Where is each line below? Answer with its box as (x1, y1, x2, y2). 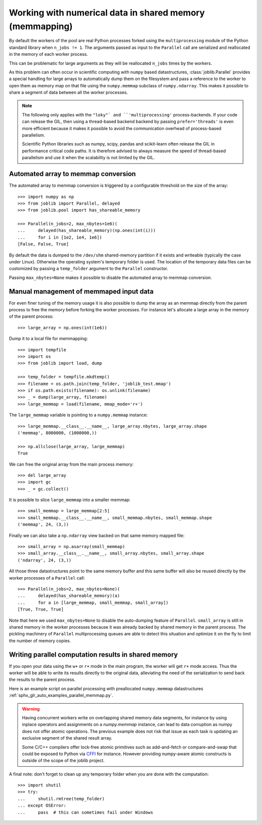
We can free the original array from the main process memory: (9, 461, 134, 467)
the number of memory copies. (9, 638, 71, 644)
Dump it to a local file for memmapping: (9, 336, 88, 341)
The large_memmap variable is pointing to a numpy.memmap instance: (9, 412, 148, 418)
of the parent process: (9, 313, 54, 320)
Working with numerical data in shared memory (9, 7, 205, 18)
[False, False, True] (17, 242, 69, 247)
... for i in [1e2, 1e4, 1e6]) (17, 234, 102, 240)
